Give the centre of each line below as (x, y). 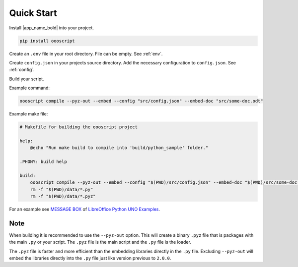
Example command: (29, 88)
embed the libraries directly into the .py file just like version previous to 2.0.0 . (90, 258)
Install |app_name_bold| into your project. (52, 28)
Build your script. (27, 79)
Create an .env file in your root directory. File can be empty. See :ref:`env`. (86, 53)
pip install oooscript (47, 41)
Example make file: (29, 114)
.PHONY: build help (43, 161)
